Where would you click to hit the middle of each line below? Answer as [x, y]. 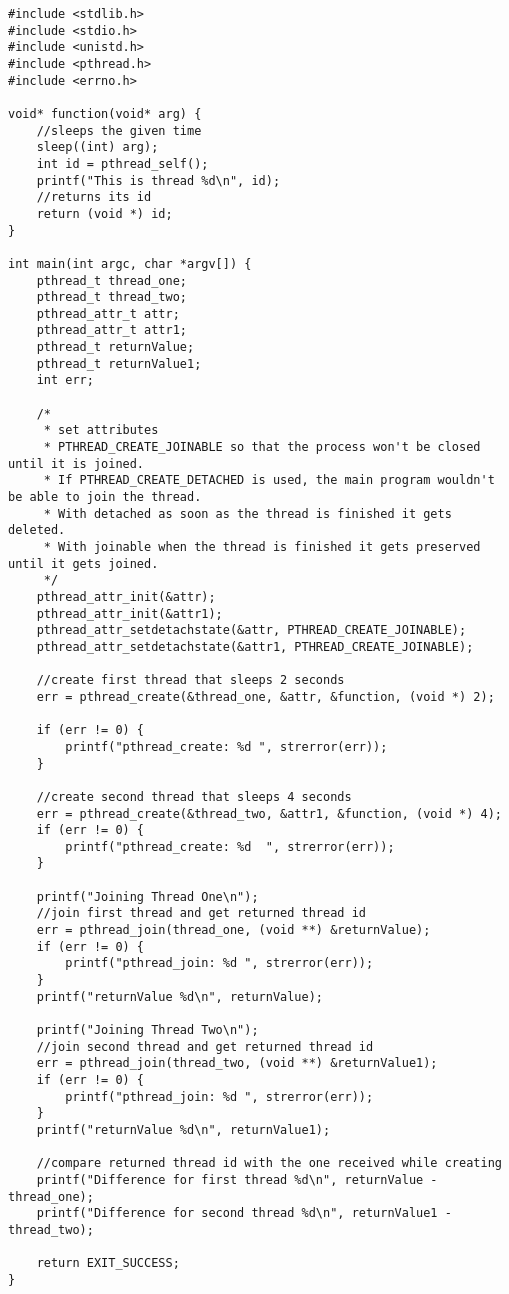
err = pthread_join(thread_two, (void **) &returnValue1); [237, 1063]
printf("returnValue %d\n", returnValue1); [183, 1129]
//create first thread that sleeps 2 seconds [190, 680]
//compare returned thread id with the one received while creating [269, 1163]
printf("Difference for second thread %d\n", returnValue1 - [244, 1213]
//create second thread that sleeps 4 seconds [194, 796]
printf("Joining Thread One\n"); [147, 896]
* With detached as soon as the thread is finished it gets [247, 513]
